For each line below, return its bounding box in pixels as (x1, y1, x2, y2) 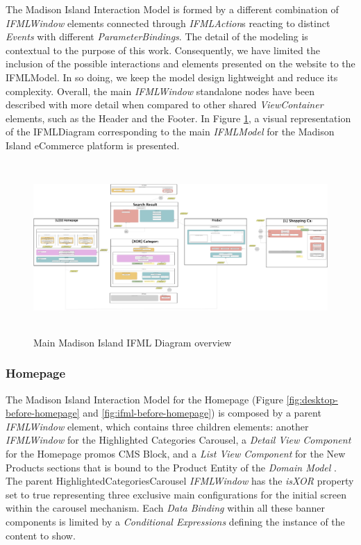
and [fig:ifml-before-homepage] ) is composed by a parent (83, 405, 321, 420)
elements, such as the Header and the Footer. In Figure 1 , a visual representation (6, 110, 351, 125)
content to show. (6, 528, 76, 542)
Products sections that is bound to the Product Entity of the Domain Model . (6, 460, 337, 474)
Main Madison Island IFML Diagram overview (33, 335, 232, 349)
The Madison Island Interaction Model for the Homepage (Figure (6, 392, 283, 406)
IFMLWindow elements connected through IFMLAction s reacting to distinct (6, 15, 330, 30)
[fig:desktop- (286, 392, 338, 406)
